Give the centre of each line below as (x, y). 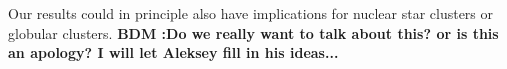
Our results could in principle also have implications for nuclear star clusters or (251, 13)
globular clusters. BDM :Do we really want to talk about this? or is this (253, 32)
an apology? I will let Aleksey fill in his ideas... (173, 52)
